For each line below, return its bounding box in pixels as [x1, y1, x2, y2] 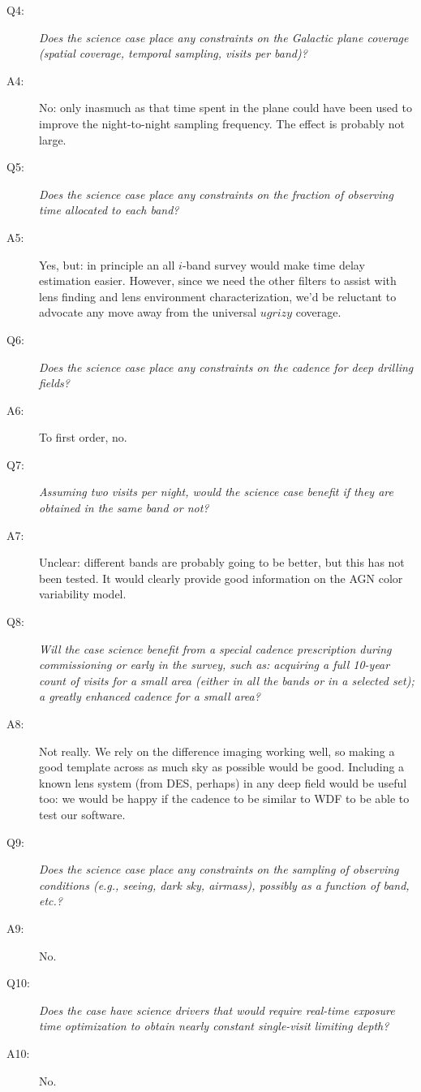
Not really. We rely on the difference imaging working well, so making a [39, 742, 395, 759]
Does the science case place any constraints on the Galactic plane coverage [39, 28, 409, 45]
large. [39, 131, 67, 148]
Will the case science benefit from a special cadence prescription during [39, 640, 392, 657]
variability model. [39, 585, 127, 602]
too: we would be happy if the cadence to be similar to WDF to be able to [39, 790, 410, 807]
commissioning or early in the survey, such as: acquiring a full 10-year [39, 656, 390, 673]
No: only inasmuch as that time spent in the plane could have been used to [39, 99, 412, 116]
